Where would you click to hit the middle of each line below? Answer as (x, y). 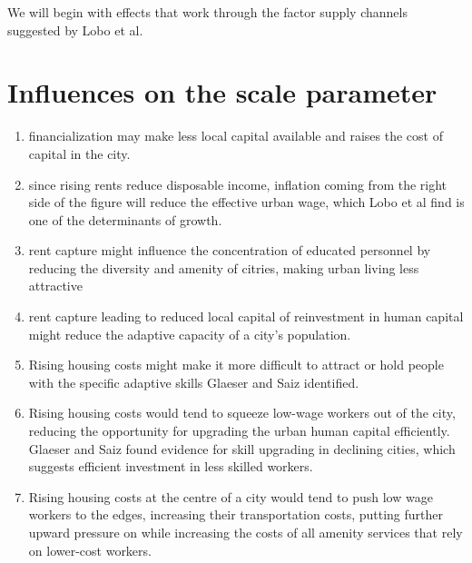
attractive (55, 286)
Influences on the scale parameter (222, 92)
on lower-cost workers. (90, 550)
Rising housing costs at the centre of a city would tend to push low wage (231, 496)
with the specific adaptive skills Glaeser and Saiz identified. (194, 382)
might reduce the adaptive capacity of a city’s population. (190, 334)
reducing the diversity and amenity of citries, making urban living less (224, 267)
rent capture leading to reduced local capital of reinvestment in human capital (246, 316)
